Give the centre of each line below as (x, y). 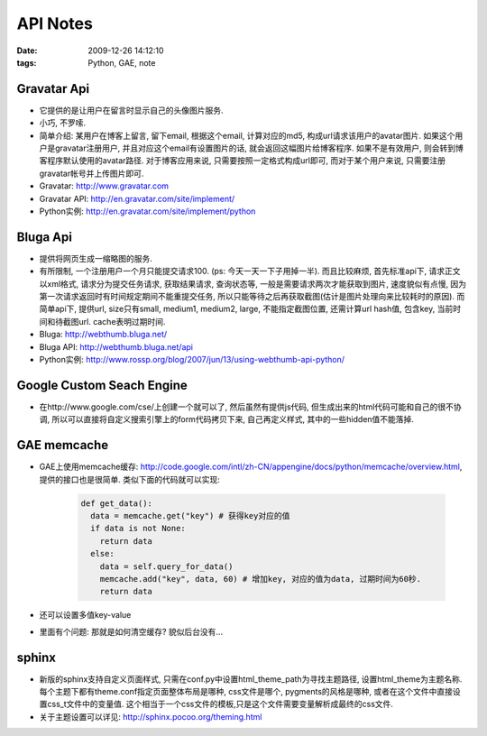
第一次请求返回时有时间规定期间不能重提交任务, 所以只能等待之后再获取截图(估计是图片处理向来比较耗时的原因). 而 (252, 297)
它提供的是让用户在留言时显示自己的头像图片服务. (132, 110)
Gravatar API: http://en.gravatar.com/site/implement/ (137, 198)
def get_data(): (117, 503)
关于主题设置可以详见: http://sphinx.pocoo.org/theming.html (151, 716)
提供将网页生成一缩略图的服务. (96, 258)
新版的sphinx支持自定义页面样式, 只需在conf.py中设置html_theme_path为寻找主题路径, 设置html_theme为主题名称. (251, 679)
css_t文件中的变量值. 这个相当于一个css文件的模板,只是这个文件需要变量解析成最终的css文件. (220, 704)
